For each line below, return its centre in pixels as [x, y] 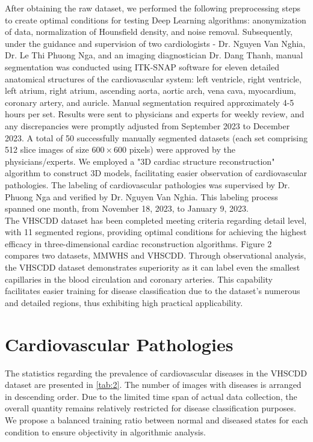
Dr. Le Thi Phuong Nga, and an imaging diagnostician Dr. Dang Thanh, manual [154, 55]
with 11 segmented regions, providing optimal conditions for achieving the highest [156, 232]
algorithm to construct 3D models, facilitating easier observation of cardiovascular [156, 173]
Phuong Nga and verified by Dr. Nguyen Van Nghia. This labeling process [141, 196]
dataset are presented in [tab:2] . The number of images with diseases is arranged [153, 385]
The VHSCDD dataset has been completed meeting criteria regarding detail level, [156, 220]
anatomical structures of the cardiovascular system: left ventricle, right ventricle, [153, 78]
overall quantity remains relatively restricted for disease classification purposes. [150, 408]
